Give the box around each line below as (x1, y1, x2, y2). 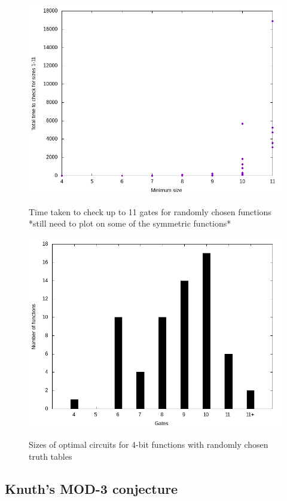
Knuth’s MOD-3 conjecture (5, 479, 178, 497)
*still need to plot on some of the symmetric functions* (29, 217, 231, 230)
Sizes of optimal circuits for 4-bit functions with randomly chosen (29, 438, 268, 451)
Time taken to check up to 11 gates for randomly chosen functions (29, 205, 271, 218)
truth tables (29, 450, 72, 462)
